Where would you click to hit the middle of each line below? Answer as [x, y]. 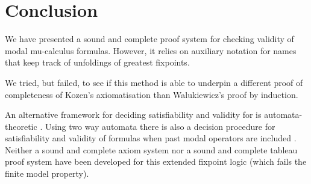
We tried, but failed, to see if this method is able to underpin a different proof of [154, 82]
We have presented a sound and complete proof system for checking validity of [149, 39]
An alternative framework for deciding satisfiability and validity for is [133, 115]
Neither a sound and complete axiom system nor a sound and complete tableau [151, 149]
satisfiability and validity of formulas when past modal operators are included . [151, 138]
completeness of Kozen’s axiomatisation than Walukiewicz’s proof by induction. [152, 94]
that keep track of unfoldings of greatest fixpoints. [97, 62]
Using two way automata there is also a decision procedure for [160, 126]
